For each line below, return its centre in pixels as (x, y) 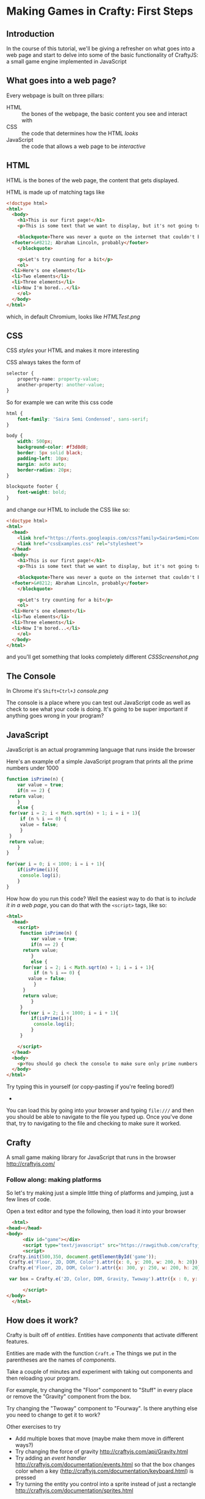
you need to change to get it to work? (53, 1415)
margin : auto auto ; (42, 464)
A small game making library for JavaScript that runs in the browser (91, 1157)
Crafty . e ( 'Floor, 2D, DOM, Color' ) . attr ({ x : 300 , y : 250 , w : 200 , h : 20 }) (106, 1268)
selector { (20, 374)
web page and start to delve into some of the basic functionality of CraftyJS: (102, 55)
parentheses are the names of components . (61, 1360)
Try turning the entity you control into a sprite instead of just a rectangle (106, 1484)
